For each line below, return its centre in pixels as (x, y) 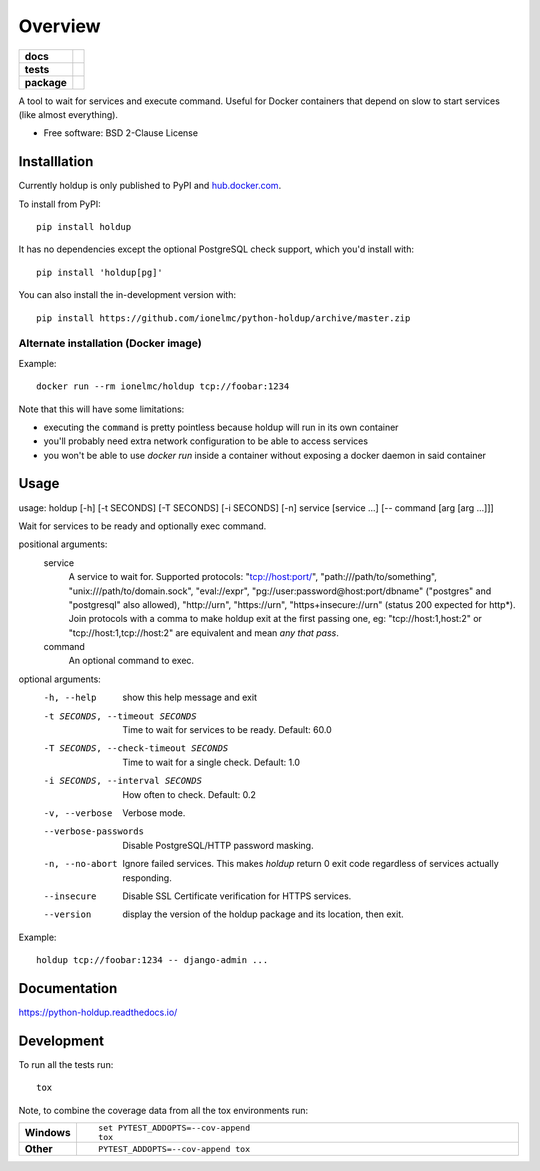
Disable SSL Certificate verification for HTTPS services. (237, 896)
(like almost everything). (68, 114)
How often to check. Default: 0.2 (189, 794)
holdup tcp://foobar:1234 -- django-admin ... (152, 960)
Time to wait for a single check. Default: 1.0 (211, 762)
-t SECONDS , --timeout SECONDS (120, 716)
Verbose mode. (154, 813)
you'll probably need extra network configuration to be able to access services (206, 441)
